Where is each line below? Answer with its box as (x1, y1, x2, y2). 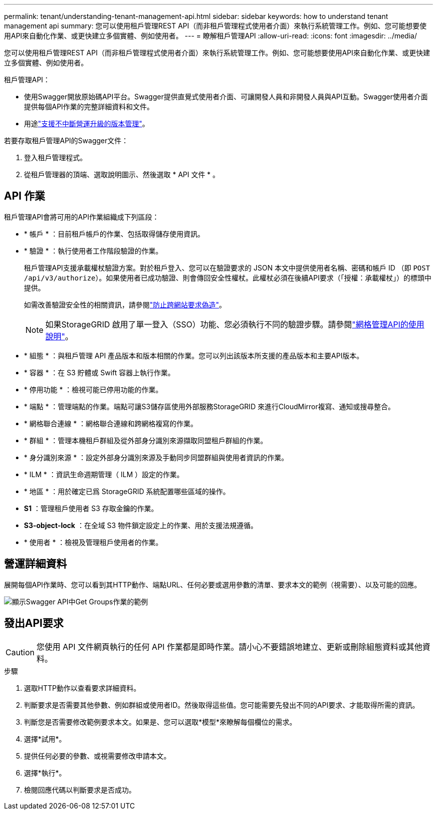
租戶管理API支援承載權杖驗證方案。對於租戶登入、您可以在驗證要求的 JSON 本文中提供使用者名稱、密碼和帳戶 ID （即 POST (24, 263, 430, 272)
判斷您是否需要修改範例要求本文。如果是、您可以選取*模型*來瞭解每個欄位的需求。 (24, 717, 297, 726)
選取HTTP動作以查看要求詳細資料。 (24, 683, 141, 692)
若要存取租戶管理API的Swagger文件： (4, 136, 129, 145)
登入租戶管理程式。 (24, 153, 87, 162)
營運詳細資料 (4, 557, 67, 570)
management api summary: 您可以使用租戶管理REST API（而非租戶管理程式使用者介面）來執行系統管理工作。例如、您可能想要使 (4, 21, 427, 30)
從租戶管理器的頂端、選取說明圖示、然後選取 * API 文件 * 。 (24, 170, 220, 179)
